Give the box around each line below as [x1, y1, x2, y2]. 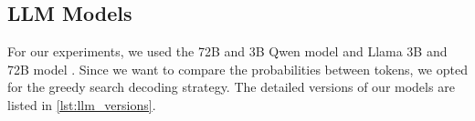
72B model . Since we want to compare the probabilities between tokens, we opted [7, 59, 468, 78]
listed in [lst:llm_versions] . [7, 95, 156, 114]
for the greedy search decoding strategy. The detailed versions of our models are [7, 77, 455, 96]
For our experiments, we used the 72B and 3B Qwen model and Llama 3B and [7, 42, 448, 61]
